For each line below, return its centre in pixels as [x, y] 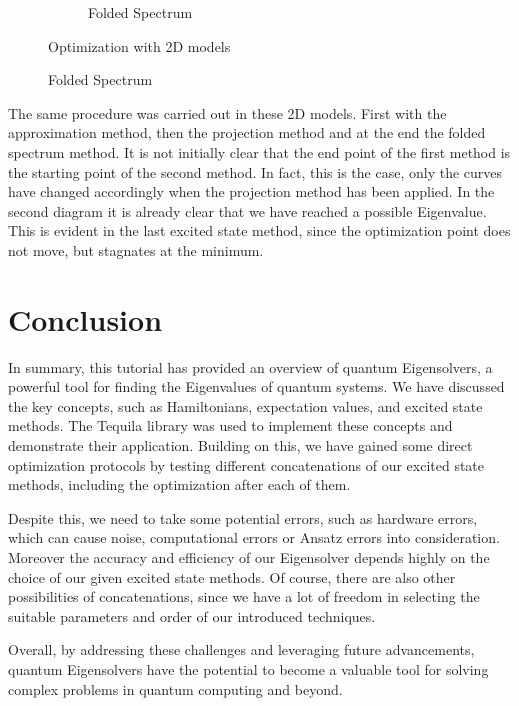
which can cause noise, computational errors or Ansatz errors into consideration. [254, 537]
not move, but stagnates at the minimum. [136, 249]
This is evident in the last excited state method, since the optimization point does [259, 230]
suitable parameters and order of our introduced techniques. [192, 615]
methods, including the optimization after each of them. [179, 484]
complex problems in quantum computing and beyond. [175, 688]
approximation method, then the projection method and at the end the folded [247, 132]
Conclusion [85, 318]
